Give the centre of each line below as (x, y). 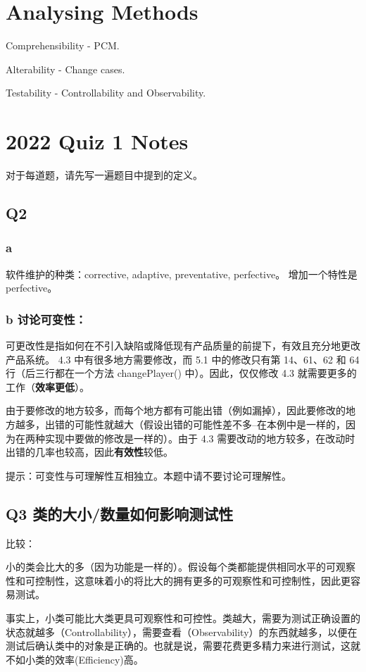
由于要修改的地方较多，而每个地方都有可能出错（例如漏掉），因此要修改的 (176, 410)
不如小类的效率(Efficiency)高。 (75, 659)
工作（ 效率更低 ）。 (48, 386)
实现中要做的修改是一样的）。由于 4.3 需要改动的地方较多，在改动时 (200, 438)
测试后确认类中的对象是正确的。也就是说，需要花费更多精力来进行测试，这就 (183, 646)
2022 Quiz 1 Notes (97, 141)
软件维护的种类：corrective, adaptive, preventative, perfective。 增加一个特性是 (182, 274)
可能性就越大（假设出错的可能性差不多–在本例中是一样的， (210, 424)
